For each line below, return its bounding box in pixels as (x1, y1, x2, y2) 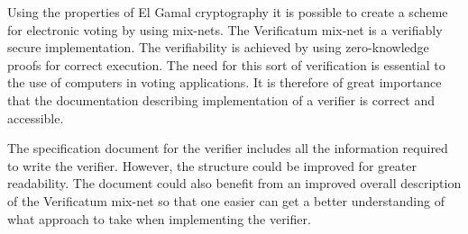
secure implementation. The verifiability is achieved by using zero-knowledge (7, 38, 429, 57)
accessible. (7, 108, 64, 127)
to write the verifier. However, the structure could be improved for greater (7, 156, 417, 175)
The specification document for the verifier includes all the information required (7, 139, 448, 157)
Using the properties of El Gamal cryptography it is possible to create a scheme (7, 3, 448, 21)
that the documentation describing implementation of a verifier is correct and (7, 90, 436, 109)
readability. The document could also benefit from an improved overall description (7, 174, 462, 193)
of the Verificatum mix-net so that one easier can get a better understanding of (7, 191, 445, 210)
